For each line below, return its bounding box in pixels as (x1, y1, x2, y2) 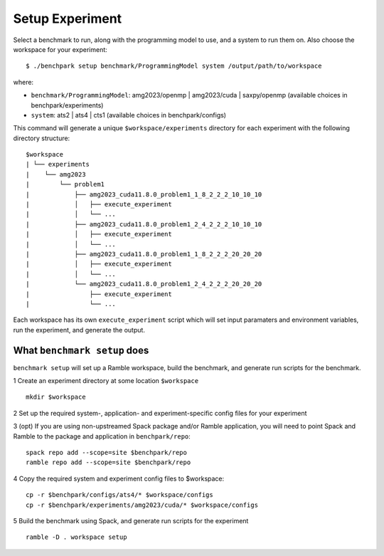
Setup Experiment (13, 11, 122, 26)
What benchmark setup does (13, 344, 149, 356)
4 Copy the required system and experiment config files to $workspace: (13, 474, 225, 483)
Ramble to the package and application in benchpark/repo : (13, 431, 191, 441)
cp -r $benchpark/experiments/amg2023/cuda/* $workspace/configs (26, 500, 259, 509)
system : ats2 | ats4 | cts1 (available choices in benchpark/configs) (31, 110, 227, 119)
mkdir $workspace (26, 393, 86, 402)
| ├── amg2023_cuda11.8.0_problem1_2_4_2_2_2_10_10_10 (26, 220, 262, 228)
